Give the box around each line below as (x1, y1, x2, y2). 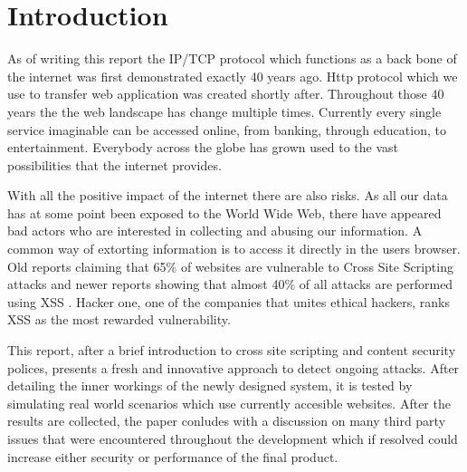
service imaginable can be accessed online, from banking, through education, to (7, 120, 446, 139)
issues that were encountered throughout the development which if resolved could (7, 429, 458, 448)
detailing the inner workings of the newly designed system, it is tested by (7, 376, 413, 395)
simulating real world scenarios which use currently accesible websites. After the (7, 393, 451, 412)
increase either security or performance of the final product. (7, 447, 338, 466)
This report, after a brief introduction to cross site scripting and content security (7, 341, 456, 360)
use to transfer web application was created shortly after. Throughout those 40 (7, 84, 444, 103)
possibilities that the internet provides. (7, 155, 222, 174)
